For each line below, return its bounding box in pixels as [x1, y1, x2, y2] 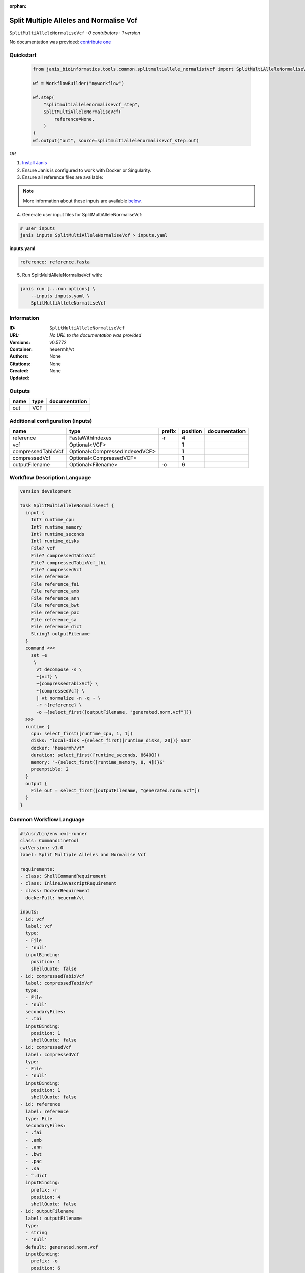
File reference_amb [30, 588, 80, 594]
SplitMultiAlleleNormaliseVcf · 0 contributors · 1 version [9, 30, 141, 36]
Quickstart [9, 51, 37, 59]
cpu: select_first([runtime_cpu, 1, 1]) [30, 731, 133, 736]
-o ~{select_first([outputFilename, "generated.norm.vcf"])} [36, 709, 192, 715]
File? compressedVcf [30, 567, 82, 572]
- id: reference [20, 1101, 61, 1107]
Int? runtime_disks [30, 538, 80, 544]
